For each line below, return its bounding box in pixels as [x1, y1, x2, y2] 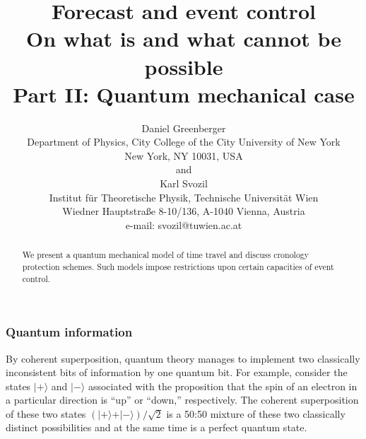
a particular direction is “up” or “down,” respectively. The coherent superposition [6, 392, 359, 407]
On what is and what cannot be [25, 24, 342, 53]
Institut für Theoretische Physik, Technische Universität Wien [49, 189, 319, 204]
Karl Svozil [160, 176, 208, 191]
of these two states [6, 406, 86, 421]
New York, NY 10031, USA [124, 148, 243, 163]
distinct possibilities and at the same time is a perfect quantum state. [6, 420, 307, 435]
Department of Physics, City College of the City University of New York [27, 134, 341, 149]
